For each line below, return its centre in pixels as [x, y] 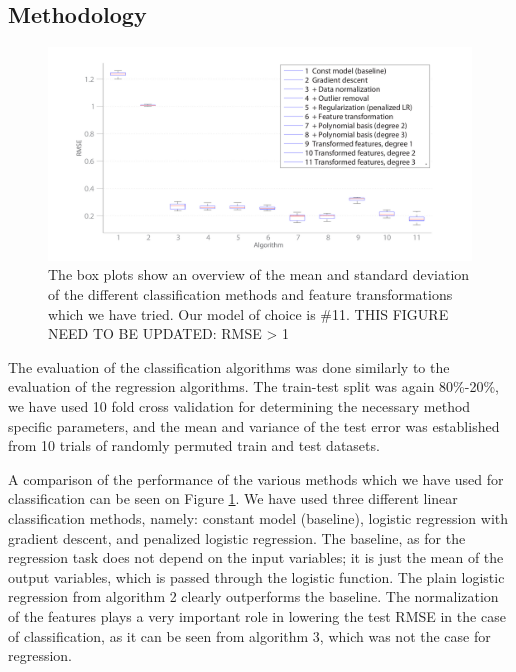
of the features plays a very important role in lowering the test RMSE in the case [257, 615]
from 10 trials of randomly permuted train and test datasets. [194, 445]
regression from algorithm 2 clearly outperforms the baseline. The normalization [253, 596]
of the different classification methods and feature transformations [250, 294]
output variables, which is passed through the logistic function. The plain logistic [256, 576]
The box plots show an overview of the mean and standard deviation [259, 274]
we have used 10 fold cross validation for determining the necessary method [239, 406]
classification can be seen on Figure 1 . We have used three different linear [233, 498]
